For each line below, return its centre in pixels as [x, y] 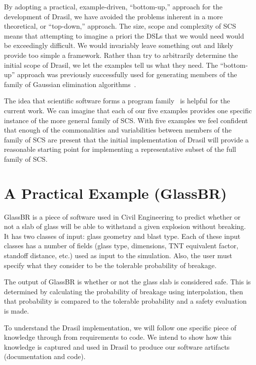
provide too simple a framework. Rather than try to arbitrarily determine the [121, 55]
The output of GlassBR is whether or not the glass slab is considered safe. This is [128, 282]
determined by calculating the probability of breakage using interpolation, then [124, 291]
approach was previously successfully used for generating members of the [127, 74]
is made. [17, 310]
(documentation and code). [45, 356]
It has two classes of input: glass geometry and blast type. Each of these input [122, 236]
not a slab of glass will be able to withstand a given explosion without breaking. [125, 226]
